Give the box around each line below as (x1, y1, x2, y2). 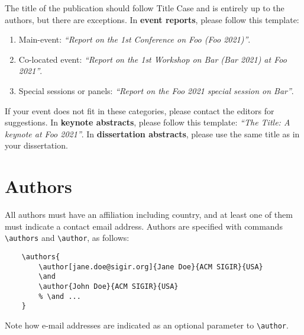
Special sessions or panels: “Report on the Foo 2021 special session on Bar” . (18, 84, 294, 96)
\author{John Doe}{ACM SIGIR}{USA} (38, 282, 179, 291)
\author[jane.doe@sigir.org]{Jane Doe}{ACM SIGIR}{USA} (38, 262, 263, 271)
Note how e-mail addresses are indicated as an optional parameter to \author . (5, 318, 289, 331)
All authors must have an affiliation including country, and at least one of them (5, 208, 293, 221)
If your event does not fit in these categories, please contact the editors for (5, 104, 274, 117)
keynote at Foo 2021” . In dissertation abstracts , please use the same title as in (5, 127, 300, 140)
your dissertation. (5, 139, 68, 152)
